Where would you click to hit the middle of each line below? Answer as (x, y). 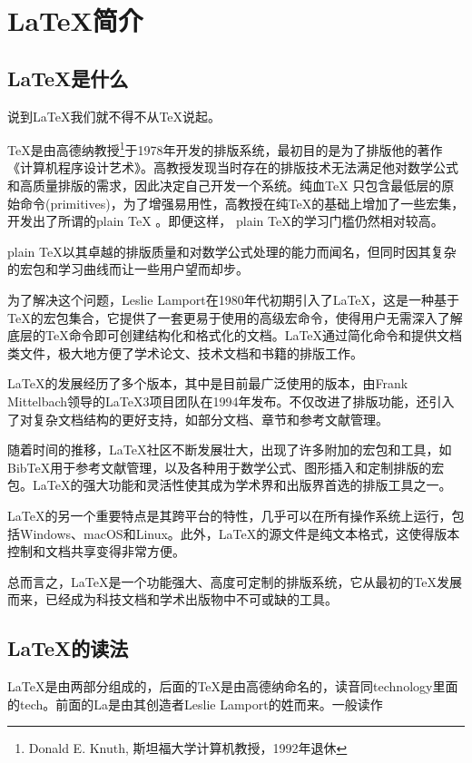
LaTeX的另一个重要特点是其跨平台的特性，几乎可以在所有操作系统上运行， (230, 515)
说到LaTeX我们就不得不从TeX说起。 (114, 116)
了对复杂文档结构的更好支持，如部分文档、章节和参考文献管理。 (198, 419)
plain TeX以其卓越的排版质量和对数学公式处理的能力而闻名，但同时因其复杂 (232, 251)
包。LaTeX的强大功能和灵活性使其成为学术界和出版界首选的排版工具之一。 (230, 485)
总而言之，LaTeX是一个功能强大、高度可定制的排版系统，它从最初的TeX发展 (235, 581)
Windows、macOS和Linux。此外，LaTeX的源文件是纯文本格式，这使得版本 (240, 533)
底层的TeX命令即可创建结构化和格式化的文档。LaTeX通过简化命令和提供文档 (235, 335)
